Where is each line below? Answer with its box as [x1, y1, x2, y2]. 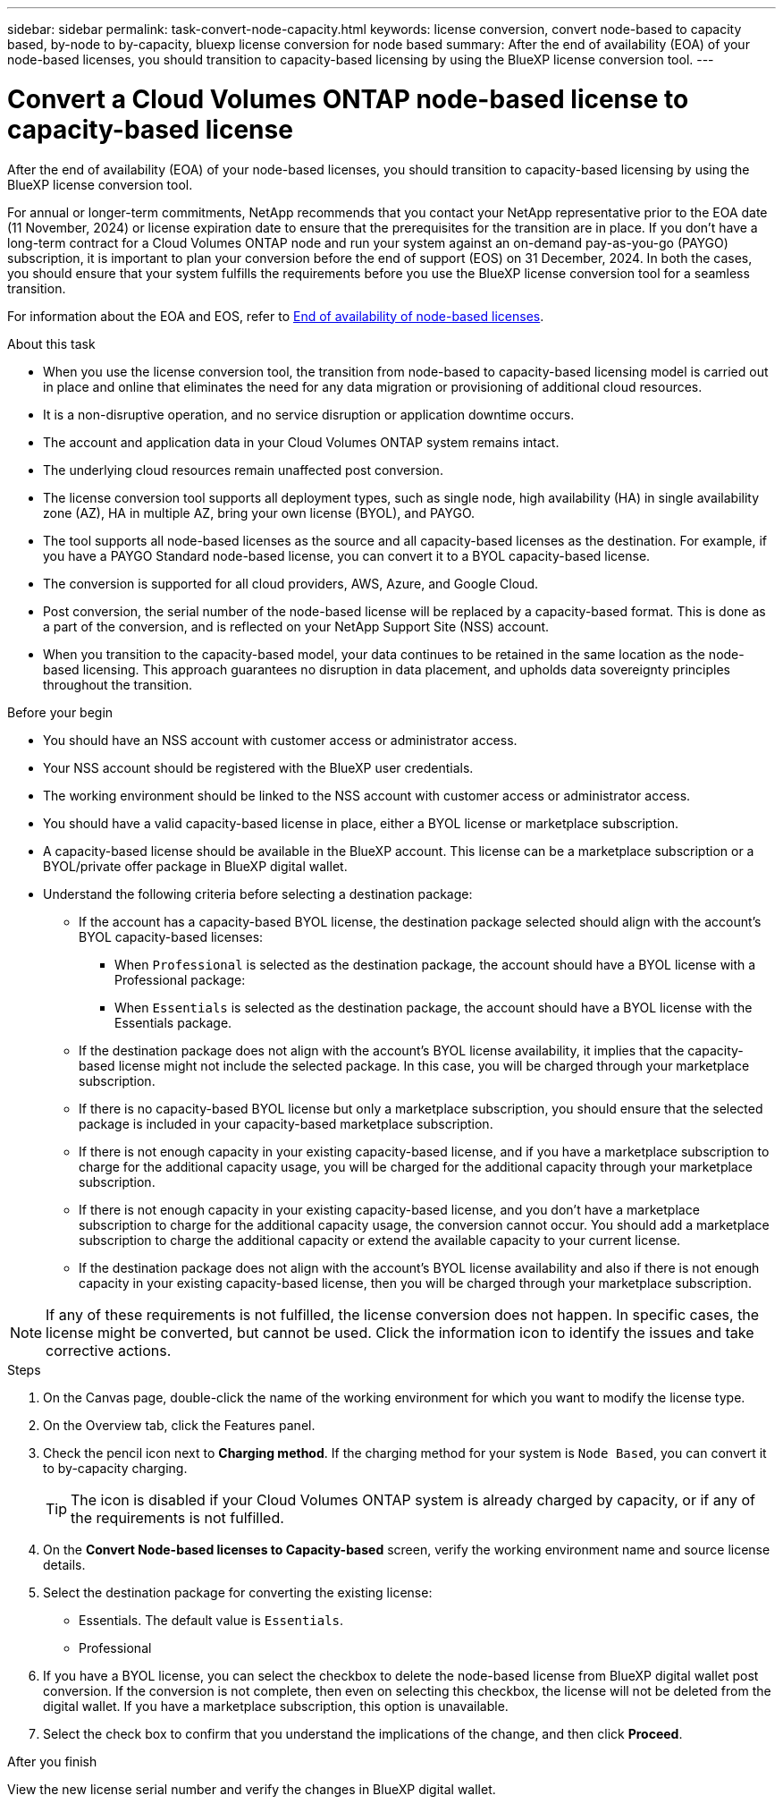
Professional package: [114, 971, 246, 987]
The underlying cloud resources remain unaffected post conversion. [43, 462, 443, 478]
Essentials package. [114, 1014, 232, 1030]
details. [43, 1556, 86, 1572]
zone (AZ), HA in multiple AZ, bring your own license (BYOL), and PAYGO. [43, 504, 476, 521]
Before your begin [7, 704, 114, 720]
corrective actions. [46, 1341, 172, 1359]
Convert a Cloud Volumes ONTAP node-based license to [7, 83, 689, 114]
